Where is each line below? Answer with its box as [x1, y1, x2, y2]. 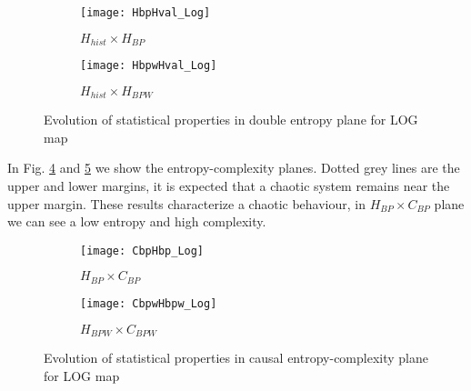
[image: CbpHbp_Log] [80, 244, 205, 257]
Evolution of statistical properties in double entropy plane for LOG [44, 110, 418, 129]
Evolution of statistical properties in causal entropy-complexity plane [44, 348, 428, 366]
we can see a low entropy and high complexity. [7, 212, 266, 231]
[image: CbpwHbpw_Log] [80, 296, 217, 310]
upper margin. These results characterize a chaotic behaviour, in [7, 194, 366, 213]
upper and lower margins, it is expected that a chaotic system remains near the [7, 176, 450, 195]
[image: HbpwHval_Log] [80, 59, 217, 73]
